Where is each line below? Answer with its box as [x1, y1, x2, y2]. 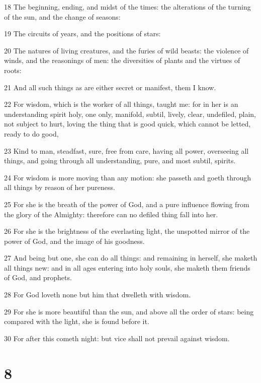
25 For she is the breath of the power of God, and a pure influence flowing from [4, 199, 249, 209]
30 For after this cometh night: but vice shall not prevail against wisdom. [4, 333, 230, 343]
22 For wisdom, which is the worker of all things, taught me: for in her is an [4, 99, 238, 109]
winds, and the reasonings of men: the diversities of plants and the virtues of [4, 55, 240, 66]
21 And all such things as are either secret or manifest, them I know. [4, 82, 216, 92]
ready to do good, [4, 128, 59, 139]
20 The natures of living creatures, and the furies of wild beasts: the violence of [4, 45, 249, 55]
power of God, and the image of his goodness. [4, 235, 145, 246]
